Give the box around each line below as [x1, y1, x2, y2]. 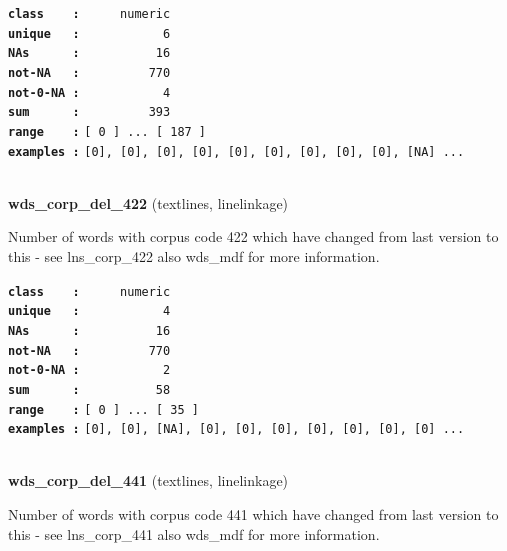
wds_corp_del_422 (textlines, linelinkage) [8, 192, 289, 213]
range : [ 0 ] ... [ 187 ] [8, 124, 207, 139]
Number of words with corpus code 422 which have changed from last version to [8, 226, 499, 247]
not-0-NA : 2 [8, 363, 171, 378]
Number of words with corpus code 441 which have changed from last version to [8, 504, 499, 525]
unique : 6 [8, 26, 171, 41]
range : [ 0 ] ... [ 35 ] [8, 402, 199, 417]
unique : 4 [8, 304, 171, 319]
